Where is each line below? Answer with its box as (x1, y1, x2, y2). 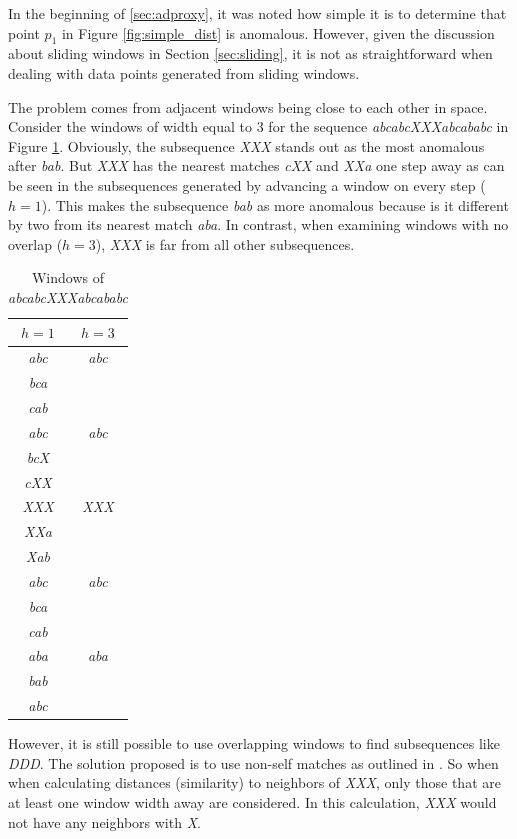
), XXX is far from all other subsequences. (95, 233, 355, 254)
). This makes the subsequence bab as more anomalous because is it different (41, 194, 509, 215)
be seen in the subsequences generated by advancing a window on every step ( (8, 174, 486, 195)
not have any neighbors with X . (8, 811, 201, 832)
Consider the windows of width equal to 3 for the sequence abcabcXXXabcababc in (8, 116, 509, 137)
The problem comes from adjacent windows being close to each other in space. (8, 96, 488, 117)
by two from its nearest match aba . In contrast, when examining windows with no (8, 214, 509, 235)
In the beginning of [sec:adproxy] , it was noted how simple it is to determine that (8, 3, 507, 23)
